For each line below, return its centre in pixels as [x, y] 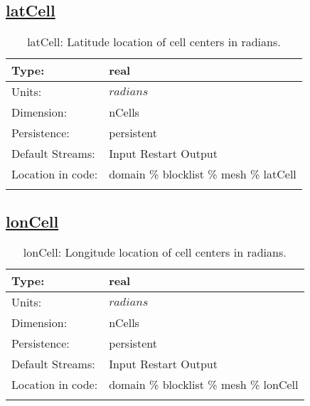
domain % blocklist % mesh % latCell [203, 174]
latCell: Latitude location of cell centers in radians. [154, 42]
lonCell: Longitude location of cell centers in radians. [155, 252]
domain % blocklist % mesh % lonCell [204, 385]
